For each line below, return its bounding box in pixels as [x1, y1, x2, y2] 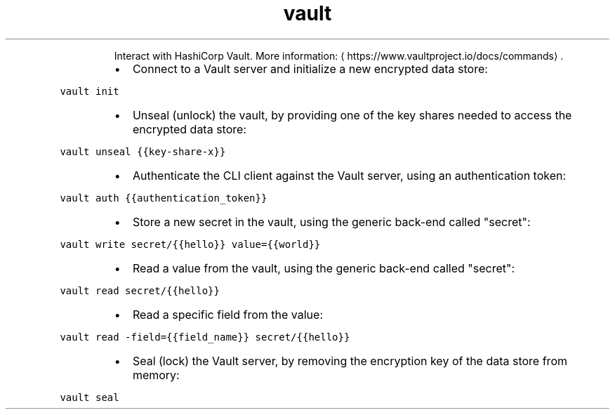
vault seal [60, 391, 119, 403]
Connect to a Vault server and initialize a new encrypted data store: [132, 61, 488, 76]
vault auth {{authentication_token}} [60, 192, 267, 204]
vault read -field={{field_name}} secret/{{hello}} [60, 331, 350, 343]
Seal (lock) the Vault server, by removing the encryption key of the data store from [132, 353, 567, 368]
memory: [132, 367, 180, 382]
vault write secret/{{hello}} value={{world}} [60, 238, 321, 250]
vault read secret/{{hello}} [60, 284, 220, 296]
